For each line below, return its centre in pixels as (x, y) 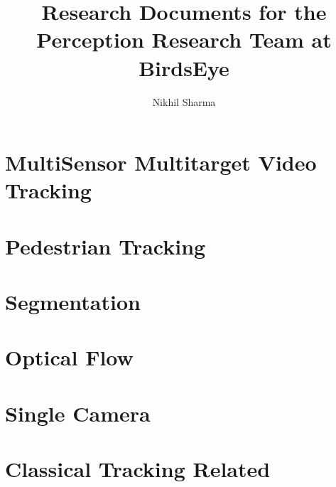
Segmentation (73, 302)
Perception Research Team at (184, 39)
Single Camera (78, 413)
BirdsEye (184, 67)
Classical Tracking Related (138, 469)
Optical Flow (69, 357)
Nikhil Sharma (184, 101)
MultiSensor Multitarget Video (161, 162)
